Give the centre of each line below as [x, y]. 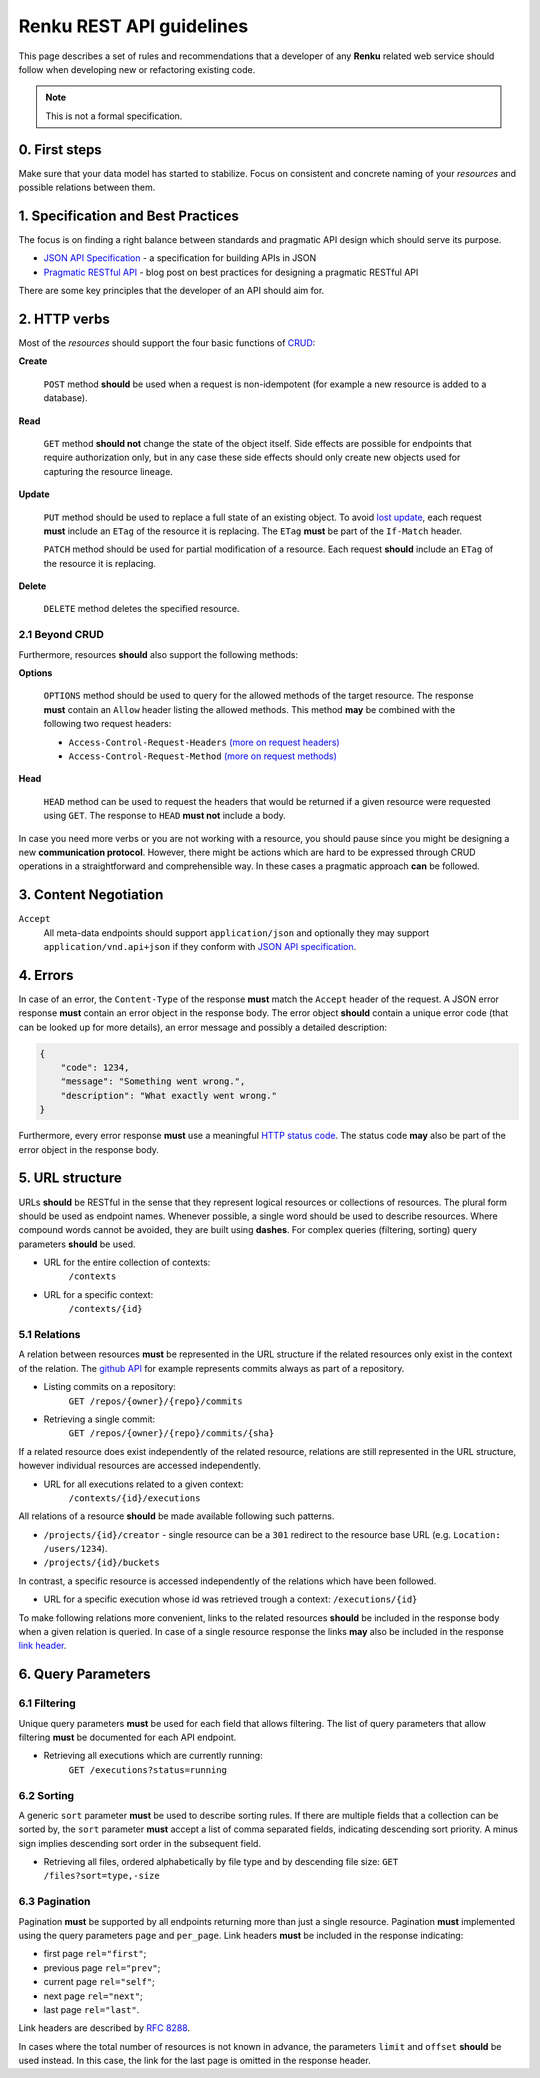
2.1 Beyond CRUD [61, 635]
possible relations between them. [87, 187]
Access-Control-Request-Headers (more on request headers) [204, 742]
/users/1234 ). [75, 1549]
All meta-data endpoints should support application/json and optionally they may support [236, 932]
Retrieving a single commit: [99, 1419]
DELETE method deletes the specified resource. [141, 609]
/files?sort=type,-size [101, 1876]
